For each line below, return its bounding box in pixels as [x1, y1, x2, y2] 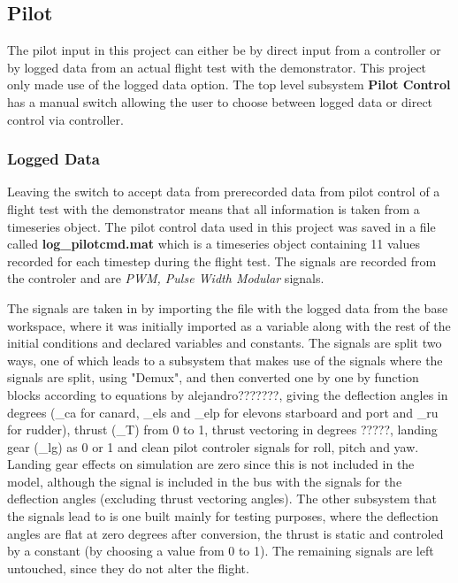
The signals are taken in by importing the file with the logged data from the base [7, 298, 448, 317]
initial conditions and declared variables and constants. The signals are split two [7, 334, 442, 352]
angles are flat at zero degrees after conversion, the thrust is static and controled [7, 524, 444, 542]
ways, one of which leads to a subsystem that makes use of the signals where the [7, 350, 443, 369]
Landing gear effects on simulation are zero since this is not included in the [7, 455, 415, 473]
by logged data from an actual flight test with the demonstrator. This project [7, 58, 427, 76]
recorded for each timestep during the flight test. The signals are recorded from [7, 251, 437, 270]
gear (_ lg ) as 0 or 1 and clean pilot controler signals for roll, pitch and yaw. [7, 437, 419, 456]
